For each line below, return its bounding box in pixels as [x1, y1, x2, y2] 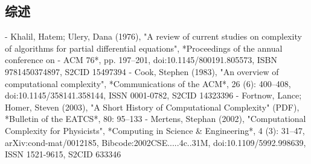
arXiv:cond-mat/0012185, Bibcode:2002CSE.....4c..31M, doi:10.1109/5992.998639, [5, 136, 306, 148]
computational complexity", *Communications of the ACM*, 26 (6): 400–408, [5, 77, 291, 90]
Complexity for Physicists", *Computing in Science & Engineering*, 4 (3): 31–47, [5, 124, 305, 136]
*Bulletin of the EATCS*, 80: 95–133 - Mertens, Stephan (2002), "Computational [5, 112, 306, 125]
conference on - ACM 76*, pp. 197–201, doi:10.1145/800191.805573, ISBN [5, 53, 277, 66]
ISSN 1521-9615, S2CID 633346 [5, 148, 121, 160]
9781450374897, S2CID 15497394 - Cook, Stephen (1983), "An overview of [5, 65, 279, 77]
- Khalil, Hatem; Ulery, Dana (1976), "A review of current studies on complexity [5, 30, 302, 43]
